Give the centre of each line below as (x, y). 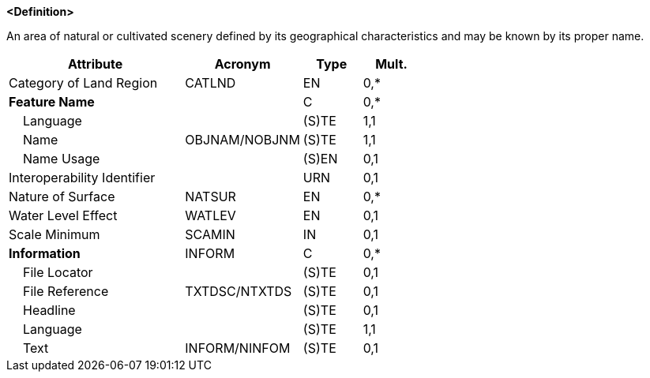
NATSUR (210, 196)
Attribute (96, 64)
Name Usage (62, 159)
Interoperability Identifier (82, 178)
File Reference (66, 291)
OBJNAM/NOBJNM (242, 140)
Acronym (242, 64)
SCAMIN (210, 234)
